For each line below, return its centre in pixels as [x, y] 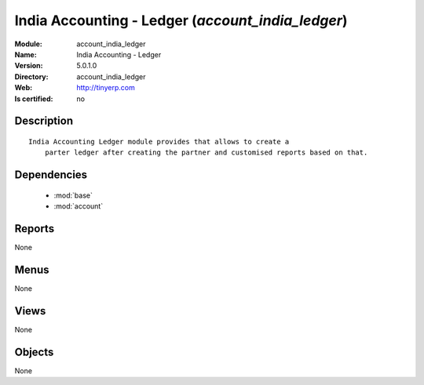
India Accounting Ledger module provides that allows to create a [159, 142]
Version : [29, 66]
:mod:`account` [79, 206]
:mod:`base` [73, 195]
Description [44, 121]
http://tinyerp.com [106, 88]
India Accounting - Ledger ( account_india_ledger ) [181, 20]
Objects [34, 352]
